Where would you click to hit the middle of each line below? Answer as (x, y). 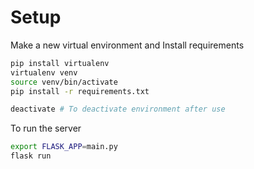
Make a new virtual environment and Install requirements (127, 45)
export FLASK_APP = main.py (64, 147)
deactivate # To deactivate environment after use (118, 109)
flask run (31, 156)
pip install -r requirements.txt (80, 91)
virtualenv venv (44, 72)
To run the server (46, 128)
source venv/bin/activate (64, 82)
